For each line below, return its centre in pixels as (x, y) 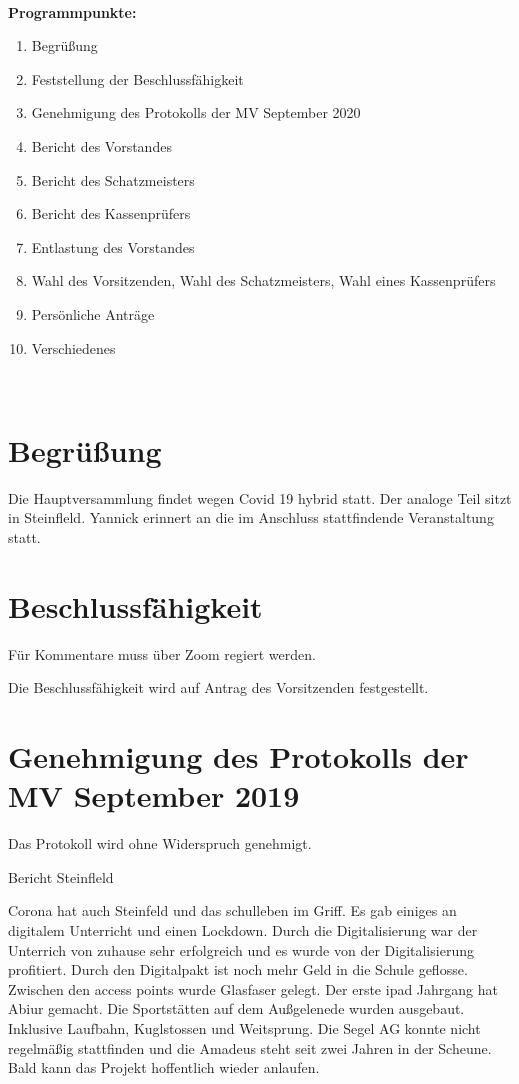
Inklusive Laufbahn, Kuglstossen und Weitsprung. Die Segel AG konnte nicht (244, 1028)
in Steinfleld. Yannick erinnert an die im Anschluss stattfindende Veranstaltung (251, 517)
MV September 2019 (154, 795)
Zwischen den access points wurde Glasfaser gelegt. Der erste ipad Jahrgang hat (253, 988)
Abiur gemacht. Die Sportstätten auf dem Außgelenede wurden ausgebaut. (236, 1008)
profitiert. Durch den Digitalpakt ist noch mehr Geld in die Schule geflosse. (238, 969)
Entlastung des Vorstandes (113, 246)
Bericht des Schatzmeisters (113, 179)
